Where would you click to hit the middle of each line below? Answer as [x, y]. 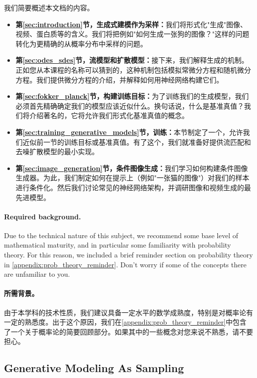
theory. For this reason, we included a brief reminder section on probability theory [128, 255]
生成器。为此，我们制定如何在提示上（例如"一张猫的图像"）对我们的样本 [132, 178]
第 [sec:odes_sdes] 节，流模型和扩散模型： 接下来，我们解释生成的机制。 [132, 60]
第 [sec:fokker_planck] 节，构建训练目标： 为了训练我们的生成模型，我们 [132, 96]
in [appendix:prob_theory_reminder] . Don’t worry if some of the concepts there [125, 264]
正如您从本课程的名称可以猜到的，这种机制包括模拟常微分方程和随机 [126, 69]
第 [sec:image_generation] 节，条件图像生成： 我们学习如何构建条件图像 [132, 168]
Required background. [43, 216]
